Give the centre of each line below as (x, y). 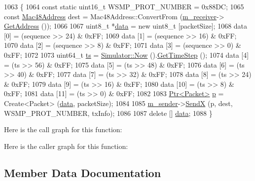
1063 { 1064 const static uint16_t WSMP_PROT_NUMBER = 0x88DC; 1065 (124, 6)
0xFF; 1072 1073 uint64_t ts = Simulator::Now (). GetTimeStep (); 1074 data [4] (127, 54)
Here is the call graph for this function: (63, 129)
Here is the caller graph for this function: (66, 146)
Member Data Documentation (83, 172)
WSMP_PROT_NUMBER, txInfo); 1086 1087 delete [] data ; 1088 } (108, 113)
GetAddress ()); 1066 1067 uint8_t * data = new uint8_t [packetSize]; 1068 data (126, 26)
